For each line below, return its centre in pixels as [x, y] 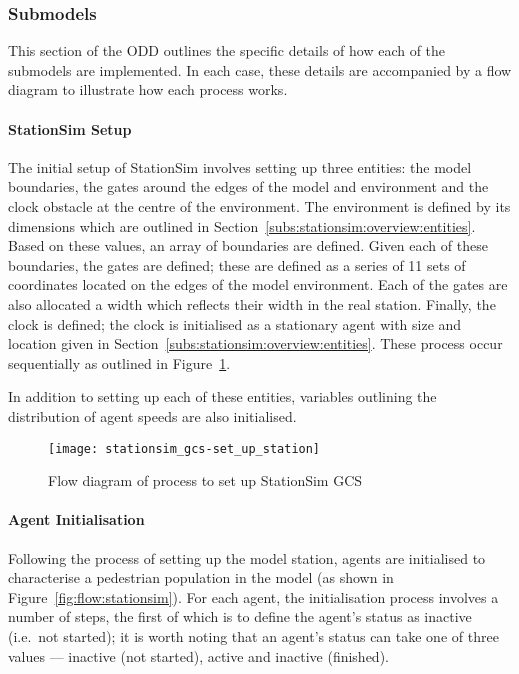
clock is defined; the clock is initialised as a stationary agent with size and [235, 323]
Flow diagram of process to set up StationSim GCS [205, 480]
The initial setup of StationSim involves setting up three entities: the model [240, 166]
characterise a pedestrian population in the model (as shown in [201, 577]
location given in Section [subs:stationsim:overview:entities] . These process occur [255, 343]
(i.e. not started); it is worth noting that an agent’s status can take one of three [253, 635]
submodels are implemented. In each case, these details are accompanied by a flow [260, 69]
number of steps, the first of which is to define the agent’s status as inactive [240, 616]
